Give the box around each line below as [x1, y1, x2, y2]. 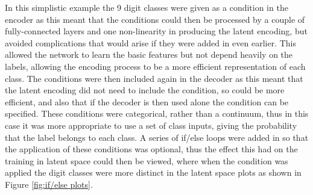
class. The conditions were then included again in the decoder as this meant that [5, 72, 303, 84]
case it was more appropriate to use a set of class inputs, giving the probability [5, 119, 297, 131]
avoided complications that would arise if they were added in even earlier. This [5, 36, 296, 49]
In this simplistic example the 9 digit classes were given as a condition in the [5, 1, 288, 13]
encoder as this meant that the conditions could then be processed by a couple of [5, 13, 305, 25]
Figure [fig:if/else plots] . [5, 178, 93, 190]
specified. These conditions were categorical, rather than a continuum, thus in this [5, 107, 309, 120]
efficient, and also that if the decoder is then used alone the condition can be [5, 95, 289, 108]
